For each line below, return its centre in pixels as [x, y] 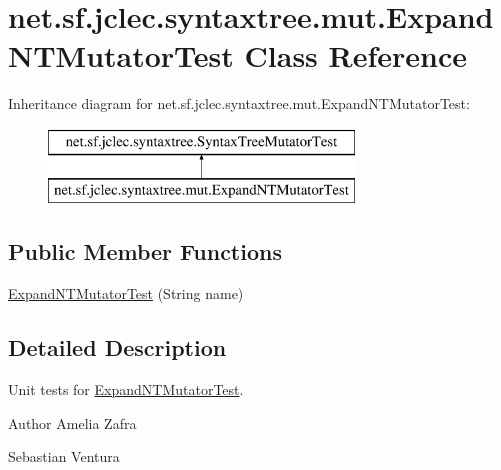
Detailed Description [117, 347]
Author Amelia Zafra [72, 422]
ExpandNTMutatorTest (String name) [126, 293]
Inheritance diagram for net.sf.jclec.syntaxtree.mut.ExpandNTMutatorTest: [239, 103]
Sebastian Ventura [64, 456]
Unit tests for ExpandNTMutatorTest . [126, 389]
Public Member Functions [145, 251]
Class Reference [356, 55]
